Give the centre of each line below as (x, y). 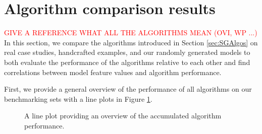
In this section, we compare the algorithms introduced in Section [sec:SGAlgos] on (131, 42)
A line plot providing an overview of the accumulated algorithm (123, 116)
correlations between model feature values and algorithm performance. (113, 72)
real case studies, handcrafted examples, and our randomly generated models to (127, 52)
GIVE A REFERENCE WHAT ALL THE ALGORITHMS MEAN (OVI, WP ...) (131, 32)
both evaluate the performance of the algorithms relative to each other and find (127, 62)
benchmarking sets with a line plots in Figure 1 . (78, 98)
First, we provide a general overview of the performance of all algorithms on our (128, 89)
